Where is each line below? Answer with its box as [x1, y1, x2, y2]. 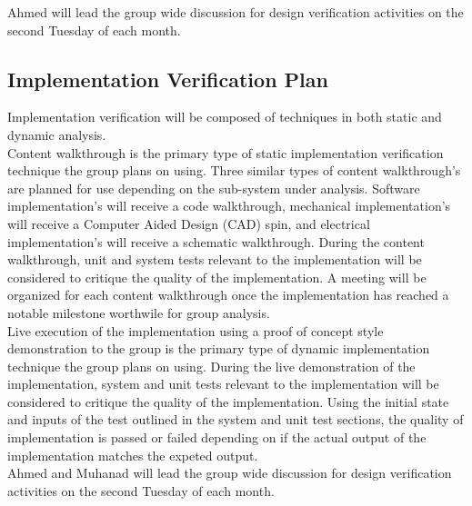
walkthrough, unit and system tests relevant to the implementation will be [7, 250, 422, 269]
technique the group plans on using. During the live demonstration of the [7, 356, 416, 375]
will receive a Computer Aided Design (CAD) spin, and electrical [7, 213, 370, 233]
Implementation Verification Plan [7, 64, 328, 93]
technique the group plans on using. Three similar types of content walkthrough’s [7, 161, 461, 180]
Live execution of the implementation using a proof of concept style [7, 321, 384, 340]
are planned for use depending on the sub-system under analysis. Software [7, 178, 420, 197]
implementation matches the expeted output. [7, 445, 258, 464]
